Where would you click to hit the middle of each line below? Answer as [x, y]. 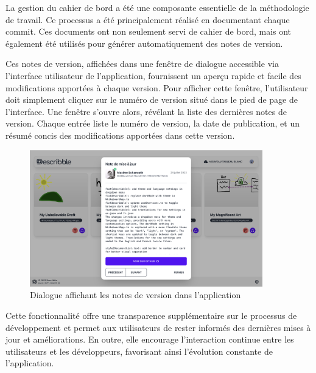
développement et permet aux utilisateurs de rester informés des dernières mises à [158, 327]
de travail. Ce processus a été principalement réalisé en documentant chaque [148, 19]
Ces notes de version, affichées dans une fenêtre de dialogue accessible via [142, 64]
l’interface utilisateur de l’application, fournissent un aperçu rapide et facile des [153, 75]
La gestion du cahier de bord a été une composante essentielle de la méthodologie [157, 7]
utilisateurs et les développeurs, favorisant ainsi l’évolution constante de [139, 351]
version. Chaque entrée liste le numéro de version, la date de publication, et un [153, 123]
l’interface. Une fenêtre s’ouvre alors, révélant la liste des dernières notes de [146, 111]
